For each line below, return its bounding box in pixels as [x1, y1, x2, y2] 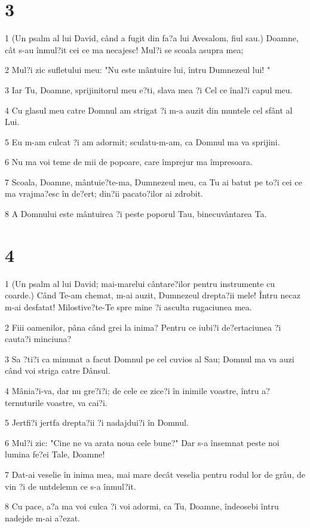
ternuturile [5, 396, 44, 408]
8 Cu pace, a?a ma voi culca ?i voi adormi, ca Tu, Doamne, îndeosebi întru [5, 500, 279, 512]
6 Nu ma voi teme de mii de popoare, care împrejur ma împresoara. [5, 155, 253, 168]
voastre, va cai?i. [46, 396, 108, 408]
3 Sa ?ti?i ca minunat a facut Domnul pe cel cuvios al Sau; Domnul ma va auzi [5, 352, 294, 365]
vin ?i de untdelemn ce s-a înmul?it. [5, 480, 136, 492]
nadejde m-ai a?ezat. [5, 511, 80, 524]
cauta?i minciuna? [5, 332, 72, 345]
